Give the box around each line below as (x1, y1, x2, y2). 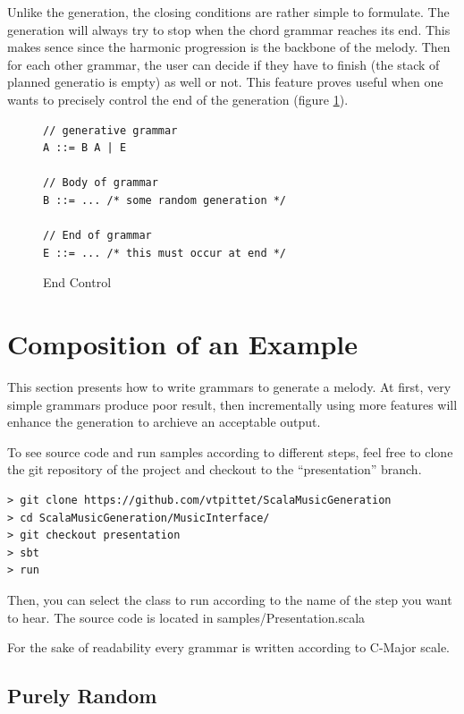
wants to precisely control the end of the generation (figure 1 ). (7, 89, 349, 108)
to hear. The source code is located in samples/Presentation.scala (7, 608, 366, 626)
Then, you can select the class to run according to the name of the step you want (7, 590, 452, 608)
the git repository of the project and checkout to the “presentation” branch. (7, 460, 422, 479)
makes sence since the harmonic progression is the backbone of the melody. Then (7, 38, 451, 56)
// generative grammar (43, 123, 178, 137)
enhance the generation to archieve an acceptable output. (7, 412, 321, 431)
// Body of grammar (43, 176, 158, 190)
